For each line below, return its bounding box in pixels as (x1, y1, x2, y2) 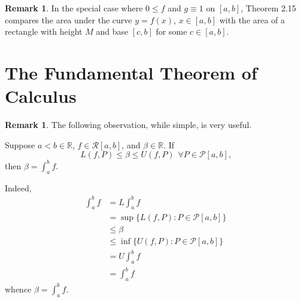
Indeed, (5, 181, 32, 194)
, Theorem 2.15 (241, 2, 296, 14)
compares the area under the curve (5, 13, 132, 26)
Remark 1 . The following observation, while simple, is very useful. (5, 118, 252, 131)
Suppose (5, 138, 35, 151)
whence (5, 282, 32, 295)
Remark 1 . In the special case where (5, 2, 143, 14)
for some (156, 25, 187, 38)
